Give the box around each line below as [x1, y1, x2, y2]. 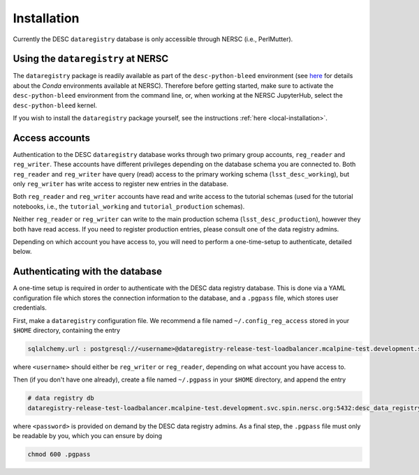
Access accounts [13, 132, 91, 144]
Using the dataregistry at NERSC [13, 53, 169, 65]
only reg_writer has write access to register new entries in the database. [13, 180, 228, 188]
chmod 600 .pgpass [27, 451, 91, 458]
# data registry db [27, 394, 94, 402]
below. [13, 248, 32, 256]
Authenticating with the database [13, 266, 162, 278]
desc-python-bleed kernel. [13, 101, 98, 110]
